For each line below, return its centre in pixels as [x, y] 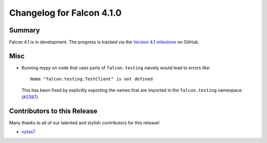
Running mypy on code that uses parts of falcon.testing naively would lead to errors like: [116, 68]
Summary [24, 30]
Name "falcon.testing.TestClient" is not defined [92, 79]
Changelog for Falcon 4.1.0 [65, 13]
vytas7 [28, 132]
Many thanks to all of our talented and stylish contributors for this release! [85, 123]
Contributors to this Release [53, 111]
